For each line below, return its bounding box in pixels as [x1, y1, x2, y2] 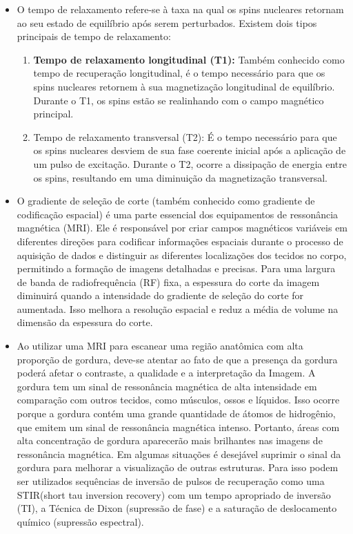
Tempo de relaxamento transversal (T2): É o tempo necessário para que [33, 129, 337, 144]
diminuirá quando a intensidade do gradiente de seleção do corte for [17, 288, 304, 303]
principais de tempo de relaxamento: [17, 29, 171, 44]
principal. [33, 106, 74, 121]
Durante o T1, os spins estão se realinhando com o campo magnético [33, 93, 324, 107]
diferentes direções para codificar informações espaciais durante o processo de [17, 233, 343, 248]
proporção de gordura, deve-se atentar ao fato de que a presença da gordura [17, 352, 338, 366]
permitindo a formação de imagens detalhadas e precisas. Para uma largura [17, 261, 336, 276]
